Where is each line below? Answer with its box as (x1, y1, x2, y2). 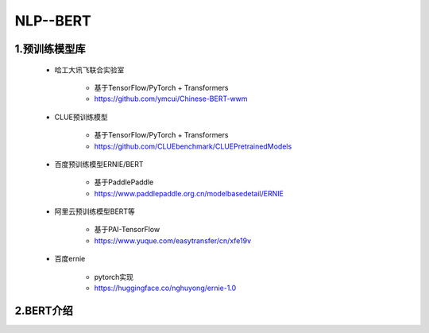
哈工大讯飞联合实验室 (54, 64, 125, 75)
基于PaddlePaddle (94, 177, 154, 187)
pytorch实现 (94, 272, 134, 281)
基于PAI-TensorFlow (94, 225, 160, 234)
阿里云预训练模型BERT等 (54, 207, 135, 216)
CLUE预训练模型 (54, 112, 108, 122)
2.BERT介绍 (14, 304, 73, 317)
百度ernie (54, 254, 86, 264)
